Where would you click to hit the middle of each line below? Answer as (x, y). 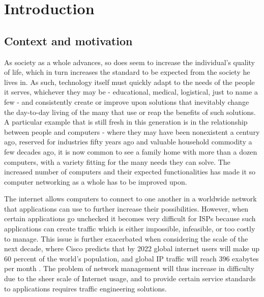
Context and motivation (68, 40)
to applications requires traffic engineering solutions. (85, 288)
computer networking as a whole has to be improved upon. (96, 181)
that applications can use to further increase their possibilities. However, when (126, 208)
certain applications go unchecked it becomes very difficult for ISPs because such (130, 218)
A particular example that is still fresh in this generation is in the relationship (126, 122)
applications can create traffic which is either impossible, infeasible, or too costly (130, 229)
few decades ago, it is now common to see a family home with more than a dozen (131, 151)
